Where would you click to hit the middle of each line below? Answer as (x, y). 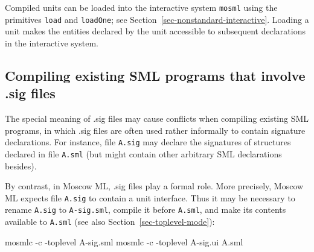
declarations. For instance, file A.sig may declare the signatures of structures (148, 142)
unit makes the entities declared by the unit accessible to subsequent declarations (155, 31)
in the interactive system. (52, 43)
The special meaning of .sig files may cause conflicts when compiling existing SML (157, 118)
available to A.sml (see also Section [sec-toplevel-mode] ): (110, 222)
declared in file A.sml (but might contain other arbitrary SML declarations (143, 153)
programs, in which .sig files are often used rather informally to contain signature (155, 130)
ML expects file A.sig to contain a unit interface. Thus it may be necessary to (150, 197)
